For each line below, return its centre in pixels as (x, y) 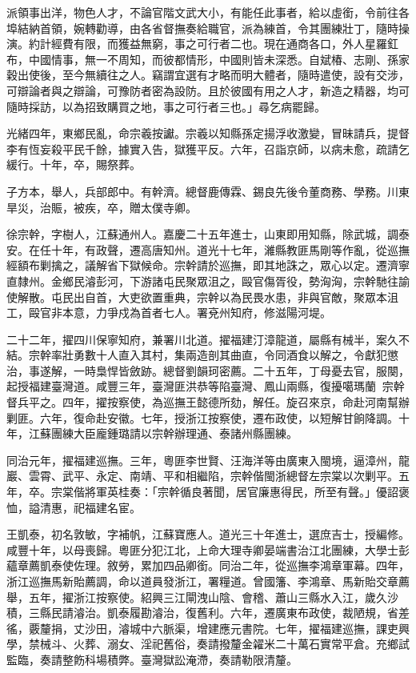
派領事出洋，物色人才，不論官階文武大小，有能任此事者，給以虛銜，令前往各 (208, 12)
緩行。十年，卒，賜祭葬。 (74, 164)
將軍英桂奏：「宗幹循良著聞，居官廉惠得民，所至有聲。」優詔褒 (247, 492)
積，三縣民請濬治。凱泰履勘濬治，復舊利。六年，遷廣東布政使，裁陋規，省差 (208, 613)
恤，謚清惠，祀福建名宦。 (74, 507)
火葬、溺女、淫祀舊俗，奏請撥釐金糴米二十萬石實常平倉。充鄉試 (241, 644)
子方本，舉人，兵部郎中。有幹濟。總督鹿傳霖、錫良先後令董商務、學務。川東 (208, 191)
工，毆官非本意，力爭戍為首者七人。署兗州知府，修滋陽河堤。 (169, 312)
